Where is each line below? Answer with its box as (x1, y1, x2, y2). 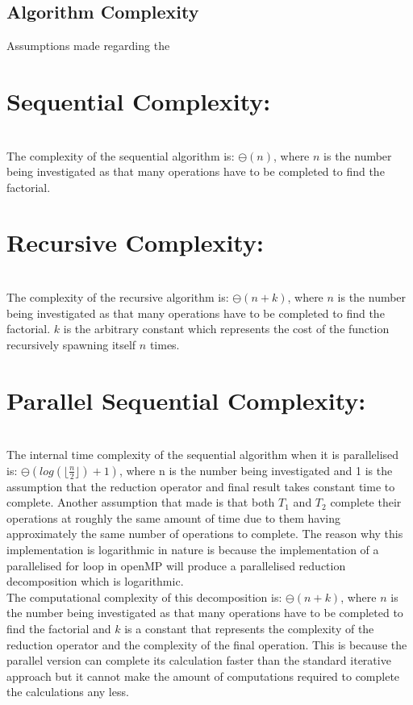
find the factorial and (6, 620, 111, 637)
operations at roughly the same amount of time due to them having (6, 509, 341, 526)
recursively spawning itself (6, 336, 136, 352)
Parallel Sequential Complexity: (6, 383, 366, 416)
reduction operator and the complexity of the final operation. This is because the (6, 636, 407, 653)
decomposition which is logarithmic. (6, 573, 184, 590)
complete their (330, 494, 402, 511)
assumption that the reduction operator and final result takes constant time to (6, 478, 395, 494)
